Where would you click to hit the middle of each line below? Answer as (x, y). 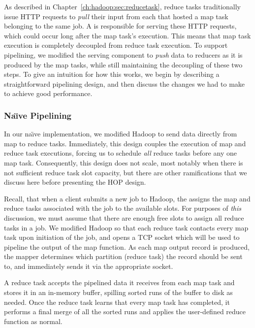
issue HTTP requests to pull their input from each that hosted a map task (116, 16)
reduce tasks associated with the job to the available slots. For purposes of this (123, 208)
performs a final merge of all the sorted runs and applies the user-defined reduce (125, 312)
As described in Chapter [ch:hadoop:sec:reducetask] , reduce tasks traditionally (122, 6)
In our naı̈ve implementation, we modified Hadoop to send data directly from (121, 134)
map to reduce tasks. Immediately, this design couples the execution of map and (125, 143)
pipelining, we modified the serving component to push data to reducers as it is (123, 54)
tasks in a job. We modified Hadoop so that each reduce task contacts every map (126, 227)
